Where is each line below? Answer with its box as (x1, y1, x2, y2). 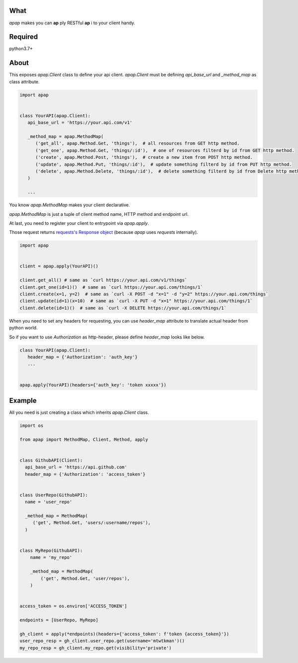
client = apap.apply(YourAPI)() (19, 264, 99, 269)
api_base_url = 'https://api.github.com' (25, 464, 128, 470)
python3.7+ (9, 46, 33, 52)
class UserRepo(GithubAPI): (19, 492, 88, 498)
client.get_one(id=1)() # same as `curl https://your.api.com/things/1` (19, 284, 203, 290)
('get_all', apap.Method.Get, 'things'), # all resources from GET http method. (35, 140, 240, 146)
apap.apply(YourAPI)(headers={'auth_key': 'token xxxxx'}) (19, 382, 166, 388)
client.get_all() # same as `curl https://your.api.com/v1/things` (19, 277, 188, 283)
